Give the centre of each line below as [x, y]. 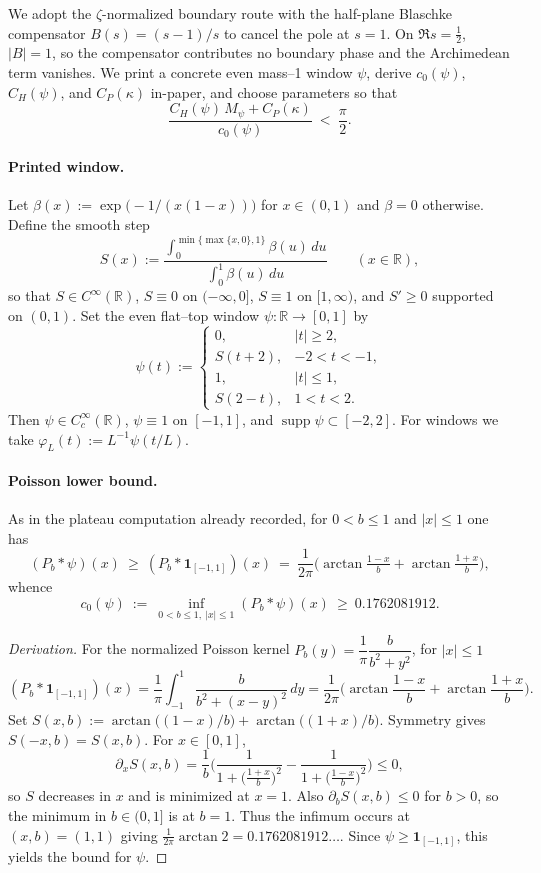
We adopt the [50, 13]
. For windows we [445, 418]
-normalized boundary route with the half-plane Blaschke [277, 13]
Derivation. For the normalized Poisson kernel [149, 648]
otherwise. [453, 204]
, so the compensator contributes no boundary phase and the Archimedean [281, 52]
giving [139, 834]
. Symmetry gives [432, 719]
